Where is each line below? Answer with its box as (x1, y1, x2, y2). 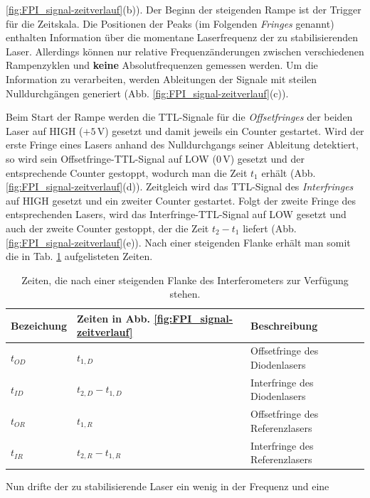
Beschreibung (250, 318, 318, 332)
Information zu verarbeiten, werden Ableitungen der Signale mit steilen (6, 71, 317, 86)
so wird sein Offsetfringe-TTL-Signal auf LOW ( (6, 151, 216, 166)
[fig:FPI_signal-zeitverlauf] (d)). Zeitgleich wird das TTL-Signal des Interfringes (6, 179, 354, 194)
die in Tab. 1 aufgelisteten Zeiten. (6, 249, 153, 264)
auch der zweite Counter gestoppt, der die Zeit (6, 220, 209, 235)
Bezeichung (11, 318, 67, 332)
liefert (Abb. (243, 220, 297, 235)
